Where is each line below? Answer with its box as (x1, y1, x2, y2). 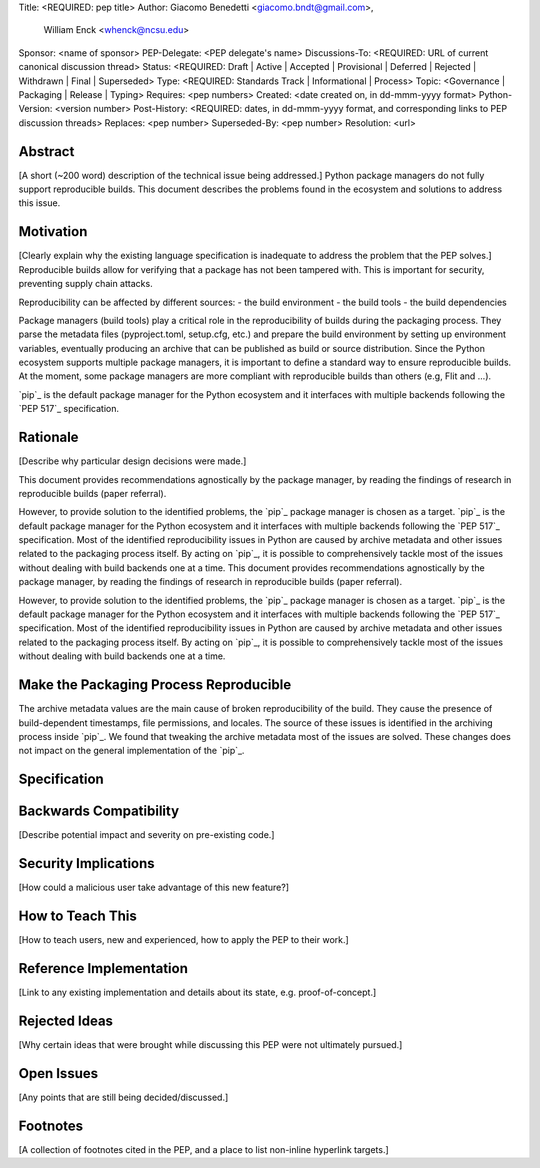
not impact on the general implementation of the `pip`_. (18, 745, 245, 757)
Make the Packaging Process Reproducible (18, 676, 292, 694)
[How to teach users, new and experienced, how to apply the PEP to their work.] (18, 934, 349, 946)
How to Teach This (18, 907, 137, 924)
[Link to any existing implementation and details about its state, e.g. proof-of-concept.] (18, 986, 377, 998)
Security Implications (18, 855, 155, 872)
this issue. (18, 197, 61, 209)
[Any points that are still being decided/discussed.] (18, 1091, 229, 1103)
